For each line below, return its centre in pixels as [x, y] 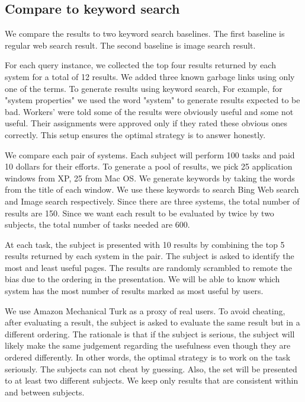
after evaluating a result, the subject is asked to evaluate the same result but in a [152, 322]
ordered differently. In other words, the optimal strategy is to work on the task [148, 357]
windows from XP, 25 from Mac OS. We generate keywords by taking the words [150, 178]
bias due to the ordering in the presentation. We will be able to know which [142, 279]
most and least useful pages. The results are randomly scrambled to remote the [148, 267]
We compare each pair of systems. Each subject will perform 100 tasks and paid [150, 154]
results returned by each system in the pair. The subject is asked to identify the [150, 256]
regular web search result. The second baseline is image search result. [130, 45]
